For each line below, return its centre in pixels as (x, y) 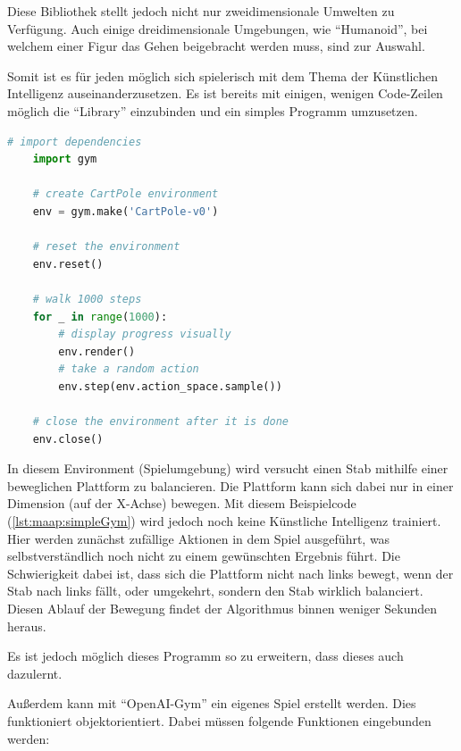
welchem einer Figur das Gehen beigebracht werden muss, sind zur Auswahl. (216, 46)
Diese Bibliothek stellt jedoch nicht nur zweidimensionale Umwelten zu (201, 11)
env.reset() (68, 264)
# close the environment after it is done (160, 422)
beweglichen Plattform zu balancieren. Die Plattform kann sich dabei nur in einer (230, 485)
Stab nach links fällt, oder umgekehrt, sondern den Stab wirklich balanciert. (215, 591)
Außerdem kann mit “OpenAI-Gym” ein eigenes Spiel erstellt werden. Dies (212, 703)
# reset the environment (106, 247)
